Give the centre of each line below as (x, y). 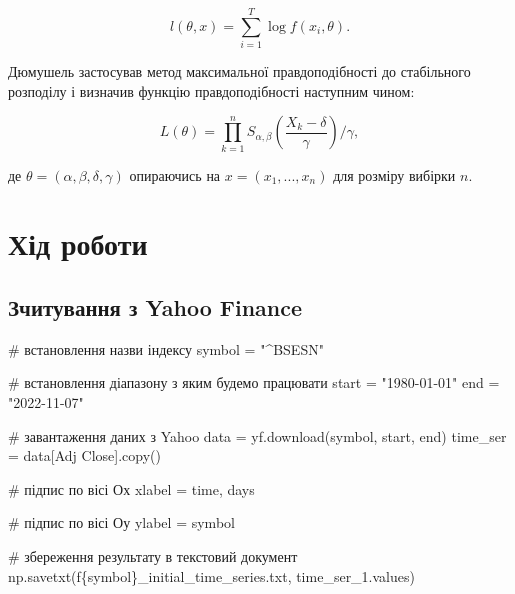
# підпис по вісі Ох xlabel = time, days (131, 488)
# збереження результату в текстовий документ (153, 555)
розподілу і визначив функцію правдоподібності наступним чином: (211, 90)
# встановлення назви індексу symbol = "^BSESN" (166, 348)
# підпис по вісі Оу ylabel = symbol (121, 522)
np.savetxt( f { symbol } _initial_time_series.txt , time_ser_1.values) (211, 575)
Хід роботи (78, 243)
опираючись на (175, 174)
